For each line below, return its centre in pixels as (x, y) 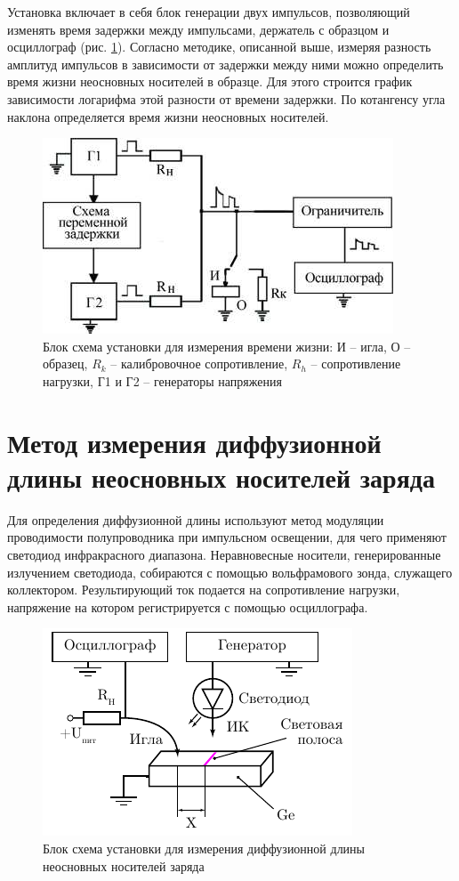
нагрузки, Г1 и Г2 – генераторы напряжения (162, 380)
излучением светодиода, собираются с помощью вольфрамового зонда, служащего (230, 572)
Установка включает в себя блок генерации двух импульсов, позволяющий (209, 12)
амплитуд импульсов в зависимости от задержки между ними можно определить (225, 64)
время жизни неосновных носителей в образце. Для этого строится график (210, 81)
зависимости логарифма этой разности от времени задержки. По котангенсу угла (226, 98)
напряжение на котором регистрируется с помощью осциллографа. (188, 606)
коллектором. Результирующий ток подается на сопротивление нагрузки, (204, 590)
